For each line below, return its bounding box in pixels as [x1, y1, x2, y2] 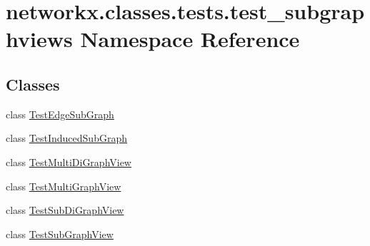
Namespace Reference [80, 24, 300, 53]
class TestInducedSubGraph [6, 130, 127, 145]
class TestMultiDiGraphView [6, 154, 131, 169]
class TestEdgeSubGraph [6, 106, 114, 121]
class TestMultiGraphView [6, 178, 121, 193]
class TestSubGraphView [6, 226, 114, 241]
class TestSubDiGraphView [6, 203, 124, 217]
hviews [6, 24, 73, 53]
